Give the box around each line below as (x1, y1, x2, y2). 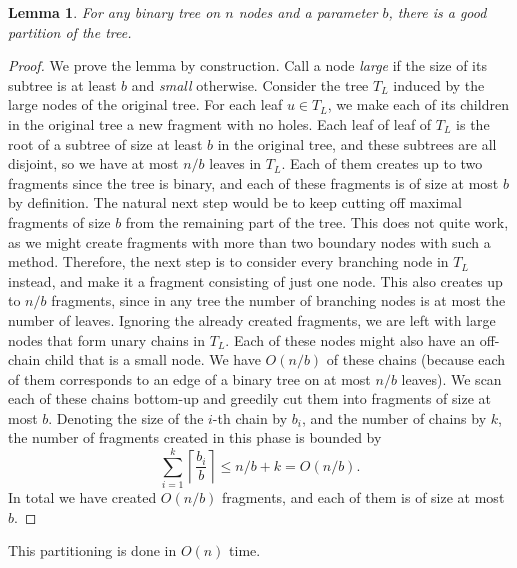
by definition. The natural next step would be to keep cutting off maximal (8, 192, 462, 213)
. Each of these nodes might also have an (225, 329, 476, 350)
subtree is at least (8, 74, 117, 95)
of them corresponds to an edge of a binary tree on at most (8, 368, 371, 389)
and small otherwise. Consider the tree (131, 74, 369, 95)
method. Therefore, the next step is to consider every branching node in (8, 251, 449, 272)
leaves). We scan (401, 368, 502, 389)
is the (456, 113, 490, 134)
